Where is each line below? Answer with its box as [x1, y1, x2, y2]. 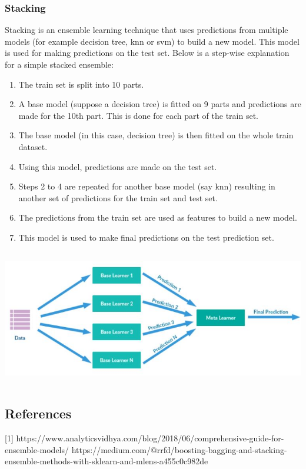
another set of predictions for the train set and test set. [18, 191, 218, 204]
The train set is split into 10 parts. [18, 78, 144, 90]
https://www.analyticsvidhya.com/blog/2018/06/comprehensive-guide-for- [16, 432, 284, 444]
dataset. [18, 140, 48, 152]
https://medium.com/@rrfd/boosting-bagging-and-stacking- [71, 443, 287, 455]
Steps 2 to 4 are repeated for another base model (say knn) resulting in [18, 180, 275, 192]
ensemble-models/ [5, 443, 69, 455]
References [5, 404, 72, 423]
